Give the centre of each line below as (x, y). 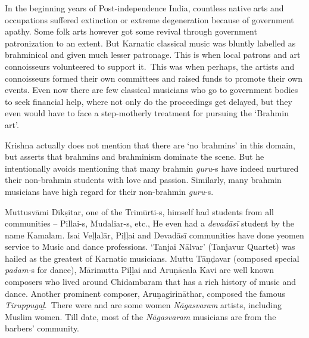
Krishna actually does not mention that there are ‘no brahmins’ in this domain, (150, 145)
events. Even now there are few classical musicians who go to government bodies (152, 90)
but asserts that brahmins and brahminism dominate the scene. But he (135, 156)
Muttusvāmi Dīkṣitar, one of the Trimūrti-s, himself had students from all (139, 211)
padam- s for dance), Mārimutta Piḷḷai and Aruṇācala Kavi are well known (139, 270)
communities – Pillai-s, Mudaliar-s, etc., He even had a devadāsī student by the (150, 223)
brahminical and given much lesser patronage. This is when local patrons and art (153, 55)
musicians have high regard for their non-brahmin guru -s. (109, 191)
